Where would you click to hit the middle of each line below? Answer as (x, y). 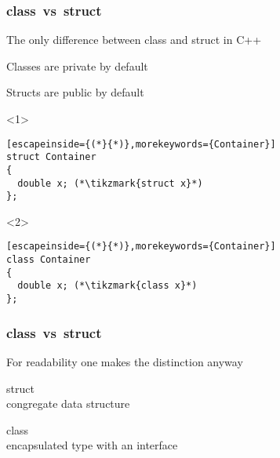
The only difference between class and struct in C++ (134, 40)
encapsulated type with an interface (92, 445)
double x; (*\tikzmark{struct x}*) (110, 183)
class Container (49, 260)
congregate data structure (68, 403)
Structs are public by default (75, 92)
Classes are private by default (77, 65)
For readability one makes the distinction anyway (125, 361)
